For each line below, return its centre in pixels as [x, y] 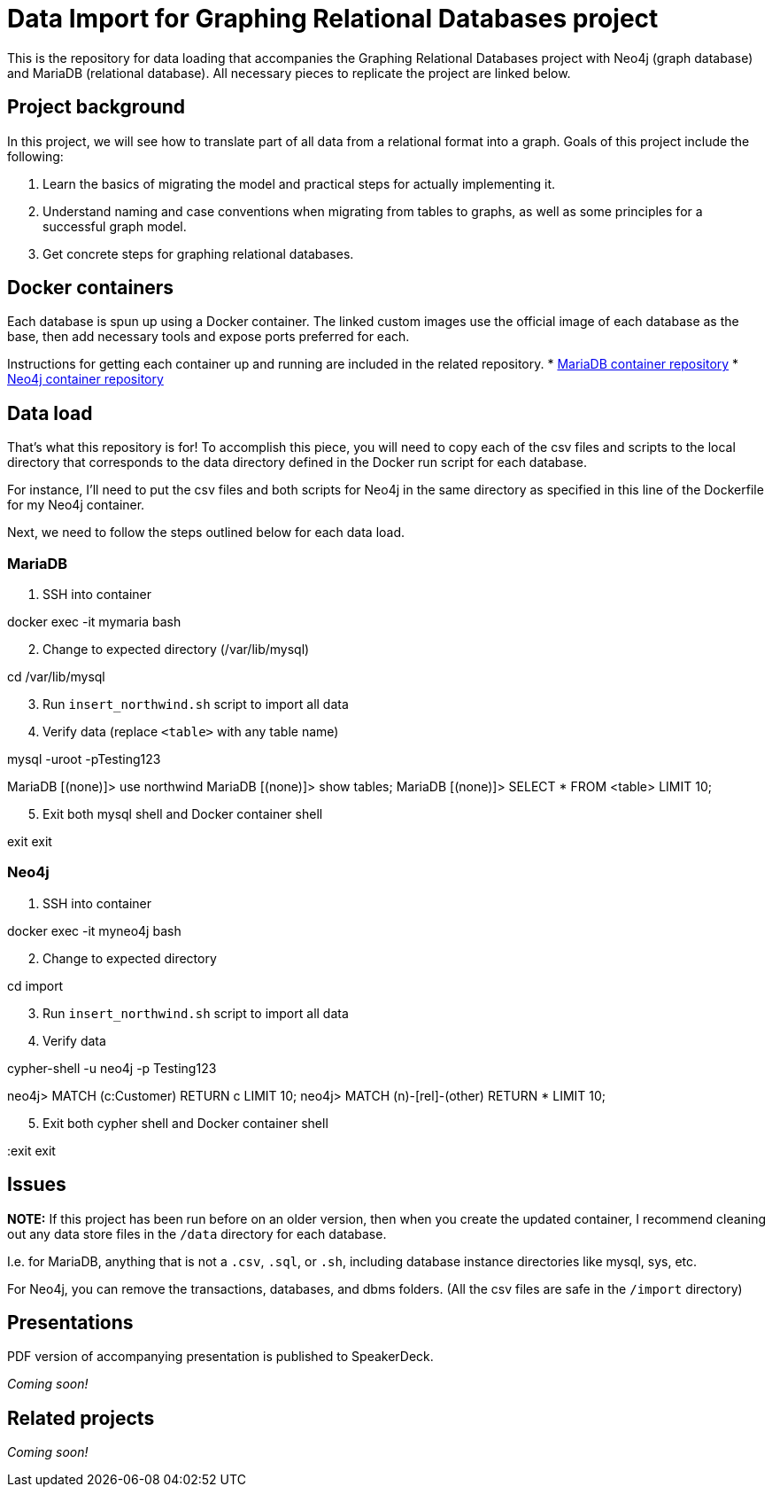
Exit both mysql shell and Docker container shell [183, 814]
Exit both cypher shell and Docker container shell [185, 1123]
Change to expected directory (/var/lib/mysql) [176, 650]
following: [35, 156]
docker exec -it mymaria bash [94, 622]
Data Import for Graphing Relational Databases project [333, 19]
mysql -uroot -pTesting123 [84, 759]
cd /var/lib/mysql [56, 677]
